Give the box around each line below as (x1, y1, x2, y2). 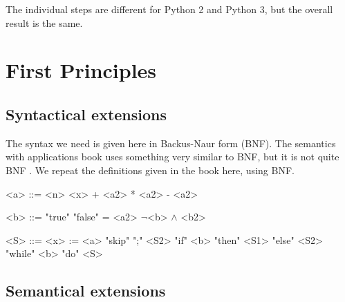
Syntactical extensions (6, 103, 167, 124)
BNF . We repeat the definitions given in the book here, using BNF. (6, 162, 295, 177)
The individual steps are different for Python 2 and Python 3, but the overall (6, 2, 333, 16)
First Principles (6, 56, 157, 84)
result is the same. (6, 15, 83, 30)
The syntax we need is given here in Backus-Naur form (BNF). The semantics (6, 135, 336, 150)
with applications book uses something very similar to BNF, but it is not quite (6, 149, 339, 164)
